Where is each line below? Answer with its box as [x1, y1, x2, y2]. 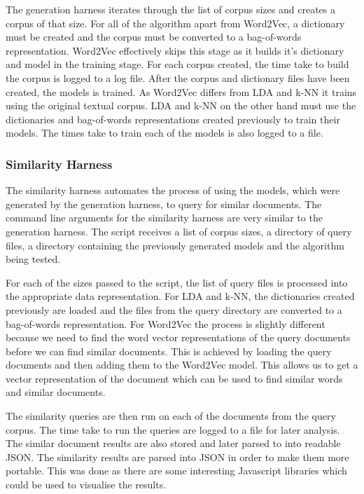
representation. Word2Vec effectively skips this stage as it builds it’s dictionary [6, 43, 344, 57]
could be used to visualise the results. [6, 477, 167, 492]
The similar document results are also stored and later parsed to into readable [6, 436, 341, 451]
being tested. [6, 252, 61, 266]
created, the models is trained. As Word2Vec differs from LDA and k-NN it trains [6, 84, 357, 99]
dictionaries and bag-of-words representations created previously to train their [6, 111, 340, 126]
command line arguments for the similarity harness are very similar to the [6, 210, 323, 225]
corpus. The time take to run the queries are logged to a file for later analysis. [6, 422, 340, 437]
